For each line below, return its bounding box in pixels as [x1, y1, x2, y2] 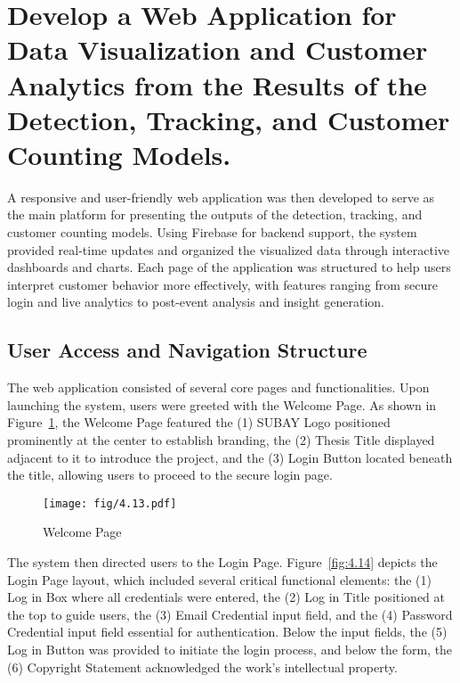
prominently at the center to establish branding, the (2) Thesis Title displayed [7, 431, 435, 449]
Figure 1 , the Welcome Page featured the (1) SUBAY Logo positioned [7, 413, 391, 432]
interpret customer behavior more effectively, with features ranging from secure [7, 275, 438, 293]
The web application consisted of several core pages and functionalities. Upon [7, 378, 430, 397]
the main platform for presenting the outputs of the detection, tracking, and [7, 205, 423, 224]
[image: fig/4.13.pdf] [43, 497, 177, 510]
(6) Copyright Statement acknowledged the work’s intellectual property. [7, 657, 398, 676]
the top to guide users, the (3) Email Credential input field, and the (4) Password [7, 605, 453, 623]
